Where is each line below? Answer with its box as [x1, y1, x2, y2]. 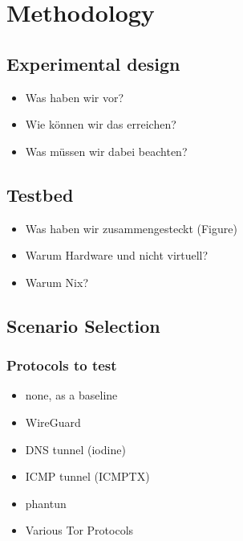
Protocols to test [6, 355, 117, 375]
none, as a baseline [25, 387, 118, 404]
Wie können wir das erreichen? [25, 116, 176, 133]
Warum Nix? [25, 273, 89, 290]
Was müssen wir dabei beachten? [25, 142, 188, 159]
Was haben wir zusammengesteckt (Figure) [25, 219, 237, 236]
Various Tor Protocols [25, 522, 134, 539]
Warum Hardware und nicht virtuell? [25, 247, 209, 264]
